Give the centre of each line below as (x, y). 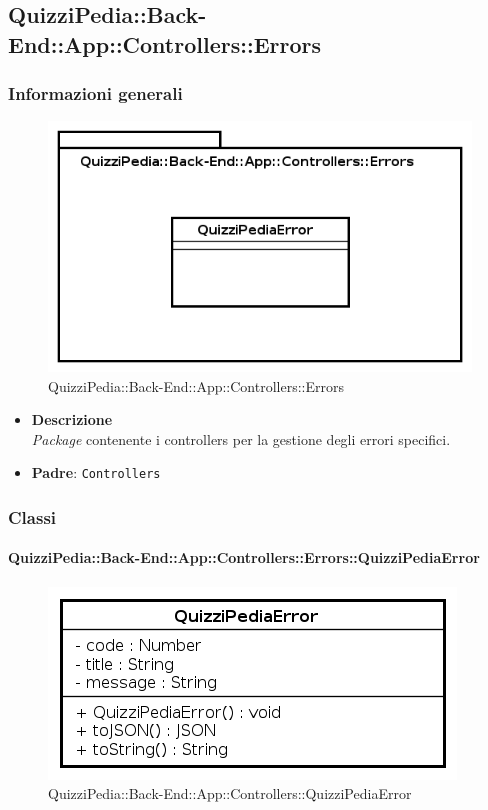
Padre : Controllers (96, 472)
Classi (32, 516)
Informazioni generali (95, 93)
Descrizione (72, 419)
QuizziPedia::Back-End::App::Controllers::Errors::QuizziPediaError (244, 557)
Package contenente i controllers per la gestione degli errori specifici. (241, 438)
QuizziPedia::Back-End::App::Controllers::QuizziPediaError (230, 793)
